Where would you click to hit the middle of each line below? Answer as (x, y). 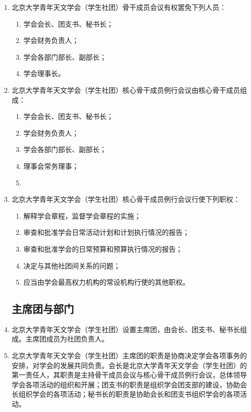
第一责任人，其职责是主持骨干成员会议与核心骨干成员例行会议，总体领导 (129, 375)
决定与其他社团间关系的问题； (72, 265)
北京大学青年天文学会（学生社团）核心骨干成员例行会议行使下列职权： (126, 199)
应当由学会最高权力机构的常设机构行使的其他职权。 (106, 282)
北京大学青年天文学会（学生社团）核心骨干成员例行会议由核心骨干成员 (126, 90)
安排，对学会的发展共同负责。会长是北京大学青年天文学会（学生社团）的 (129, 365)
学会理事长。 (44, 73)
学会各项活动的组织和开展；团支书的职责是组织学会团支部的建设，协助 (126, 384)
